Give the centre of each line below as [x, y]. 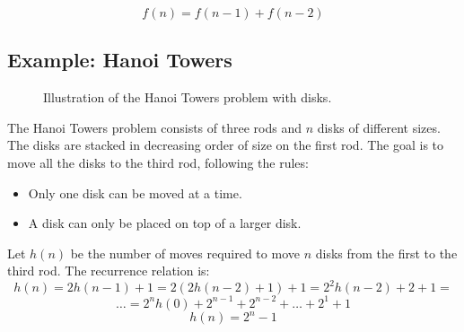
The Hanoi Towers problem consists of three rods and [154, 127]
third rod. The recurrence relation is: [109, 271]
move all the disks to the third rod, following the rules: [158, 162]
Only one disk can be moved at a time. [135, 192]
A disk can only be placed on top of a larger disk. [165, 223]
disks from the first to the [386, 253]
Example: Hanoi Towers [120, 60]
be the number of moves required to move [185, 253]
